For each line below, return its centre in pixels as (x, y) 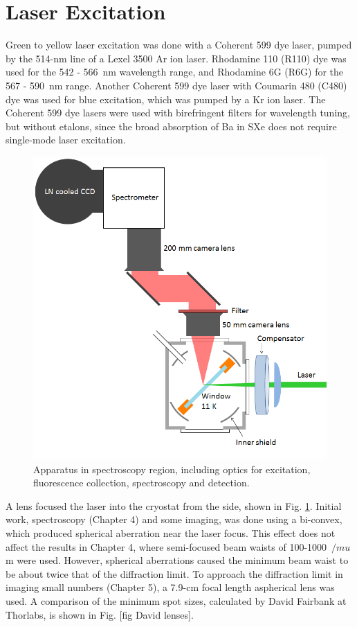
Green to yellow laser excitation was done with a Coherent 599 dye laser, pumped (179, 45)
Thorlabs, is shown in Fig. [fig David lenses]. (100, 614)
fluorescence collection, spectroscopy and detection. (141, 483)
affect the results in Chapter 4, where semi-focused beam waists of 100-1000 (166, 546)
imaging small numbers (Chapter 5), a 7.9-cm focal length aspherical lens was (170, 587)
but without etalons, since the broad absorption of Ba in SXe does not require (171, 126)
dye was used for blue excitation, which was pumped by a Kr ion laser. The (166, 99)
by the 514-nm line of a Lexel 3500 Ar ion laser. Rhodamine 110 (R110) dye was (176, 58)
